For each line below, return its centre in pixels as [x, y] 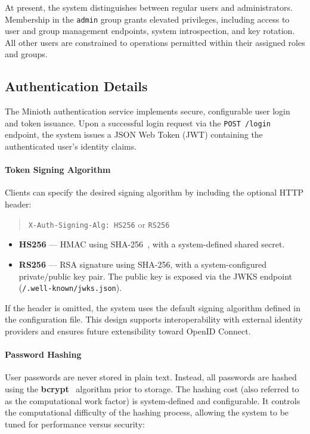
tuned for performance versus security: [75, 424]
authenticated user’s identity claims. [71, 146]
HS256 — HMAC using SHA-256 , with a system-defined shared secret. [152, 244]
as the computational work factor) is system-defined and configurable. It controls [153, 400]
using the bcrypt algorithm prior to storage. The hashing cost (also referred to [152, 388]
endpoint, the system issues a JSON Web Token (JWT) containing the [134, 134]
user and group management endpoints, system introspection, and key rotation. [150, 31]
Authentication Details [76, 86]
